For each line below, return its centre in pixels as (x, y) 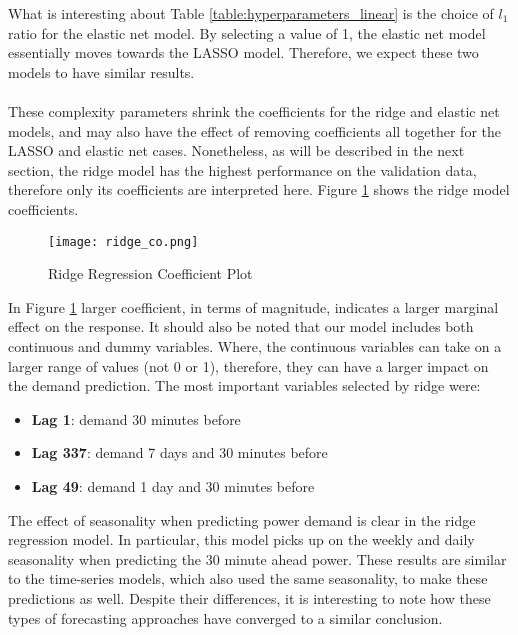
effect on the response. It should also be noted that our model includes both (241, 326)
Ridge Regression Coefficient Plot (150, 273)
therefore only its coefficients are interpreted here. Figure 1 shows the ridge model (259, 189)
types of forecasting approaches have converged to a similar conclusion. (225, 617)
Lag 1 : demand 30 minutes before (136, 418)
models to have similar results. (101, 71)
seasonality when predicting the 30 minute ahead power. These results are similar (257, 558)
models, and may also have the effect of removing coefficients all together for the (254, 130)
